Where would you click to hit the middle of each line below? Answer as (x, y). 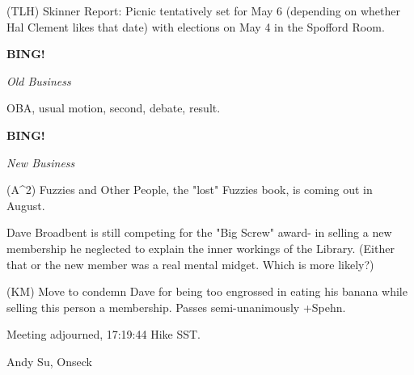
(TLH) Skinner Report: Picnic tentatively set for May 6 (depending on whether (203, 11)
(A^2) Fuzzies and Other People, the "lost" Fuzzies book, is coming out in (190, 190)
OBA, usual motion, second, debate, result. (114, 108)
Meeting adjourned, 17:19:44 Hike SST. (104, 334)
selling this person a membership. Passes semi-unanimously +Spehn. (176, 307)
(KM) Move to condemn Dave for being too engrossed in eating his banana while (207, 291)
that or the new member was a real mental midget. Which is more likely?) (190, 264)
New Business (41, 162)
